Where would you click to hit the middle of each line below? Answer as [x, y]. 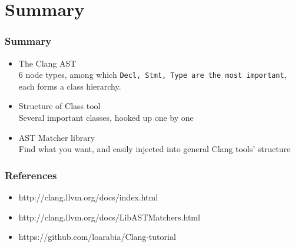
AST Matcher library [57, 137]
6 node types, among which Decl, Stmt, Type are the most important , [153, 75]
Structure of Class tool [59, 106]
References [31, 175]
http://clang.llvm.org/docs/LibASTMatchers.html [109, 217]
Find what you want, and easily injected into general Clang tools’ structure [155, 149]
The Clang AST [47, 63]
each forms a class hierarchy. [70, 86]
